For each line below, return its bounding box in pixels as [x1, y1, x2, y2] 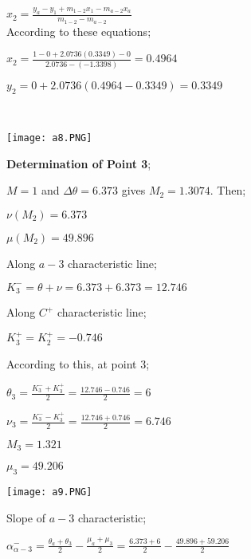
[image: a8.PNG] [6, 132, 92, 144]
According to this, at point [6, 355, 137, 372]
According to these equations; [6, 22, 151, 39]
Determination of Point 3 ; [6, 155, 151, 171]
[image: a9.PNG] [6, 486, 92, 498]
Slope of [6, 509, 46, 526]
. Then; [210, 182, 246, 199]
